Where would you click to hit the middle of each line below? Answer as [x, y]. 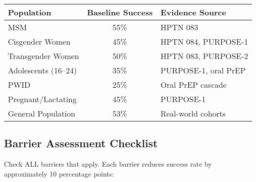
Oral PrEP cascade [194, 85]
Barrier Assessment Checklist [81, 143]
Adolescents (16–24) [43, 70]
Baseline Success [120, 12]
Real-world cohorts [193, 113]
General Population [42, 113]
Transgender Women [44, 56]
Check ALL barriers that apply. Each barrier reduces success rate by [108, 164]
